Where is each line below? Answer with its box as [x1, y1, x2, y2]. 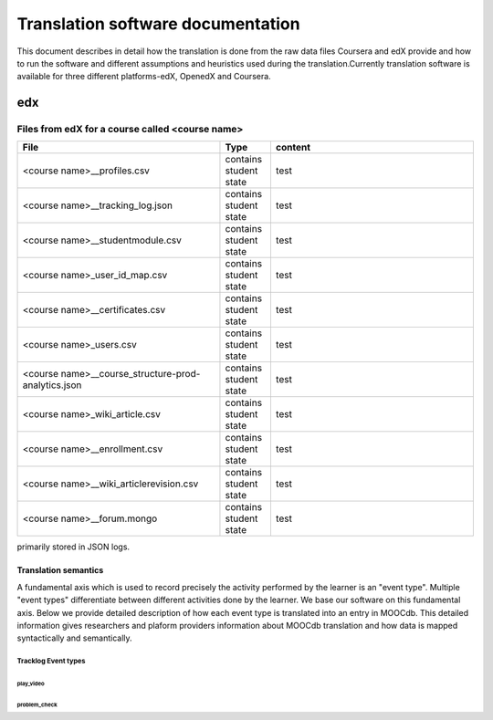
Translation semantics [16, 565, 104, 576]
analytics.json [22, 379, 82, 391]
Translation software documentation [16, 14, 300, 34]
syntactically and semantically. [16, 632, 132, 643]
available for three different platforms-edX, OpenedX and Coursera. [16, 71, 271, 82]
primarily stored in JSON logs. [16, 541, 131, 552]
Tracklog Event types [16, 657, 86, 666]
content [275, 141, 310, 154]
